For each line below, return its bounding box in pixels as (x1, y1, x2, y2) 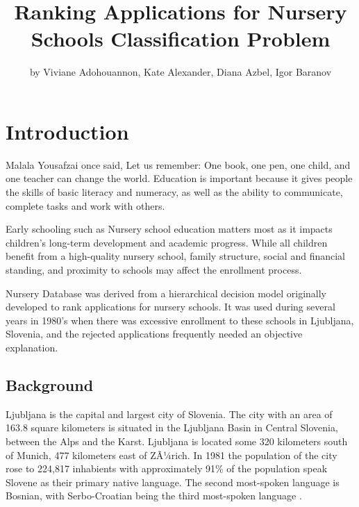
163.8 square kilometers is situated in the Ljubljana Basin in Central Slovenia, (6, 420, 338, 435)
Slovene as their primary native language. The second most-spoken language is (6, 474, 340, 489)
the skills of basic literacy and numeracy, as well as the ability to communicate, (6, 185, 343, 199)
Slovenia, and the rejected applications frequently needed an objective (6, 326, 303, 341)
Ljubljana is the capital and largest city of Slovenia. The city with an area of (6, 406, 333, 421)
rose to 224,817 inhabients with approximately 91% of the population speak (6, 461, 328, 476)
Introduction (6, 117, 129, 145)
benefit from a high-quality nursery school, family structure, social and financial (6, 249, 346, 263)
